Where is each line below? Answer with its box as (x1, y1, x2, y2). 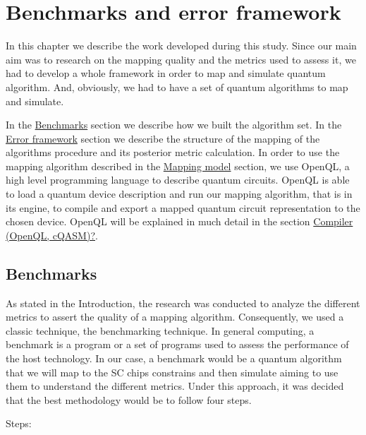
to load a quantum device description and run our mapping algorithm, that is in (6, 186, 353, 201)
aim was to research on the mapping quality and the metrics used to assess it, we (6, 52, 356, 66)
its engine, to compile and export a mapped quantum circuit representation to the (6, 200, 360, 215)
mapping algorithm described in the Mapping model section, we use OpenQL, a (6, 158, 350, 173)
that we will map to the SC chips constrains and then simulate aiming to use (6, 364, 338, 379)
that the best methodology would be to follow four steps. (6, 392, 252, 407)
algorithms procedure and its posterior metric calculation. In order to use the (6, 145, 340, 160)
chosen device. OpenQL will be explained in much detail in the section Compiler (6, 214, 353, 229)
